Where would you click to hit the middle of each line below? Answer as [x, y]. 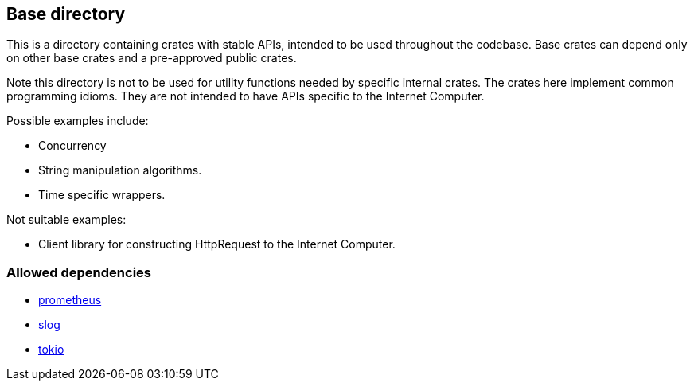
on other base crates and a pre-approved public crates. [152, 58]
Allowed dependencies [79, 272]
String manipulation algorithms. [120, 170]
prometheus [70, 300]
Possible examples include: [78, 121]
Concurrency [72, 146]
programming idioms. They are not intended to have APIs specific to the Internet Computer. [246, 96]
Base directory [66, 14]
